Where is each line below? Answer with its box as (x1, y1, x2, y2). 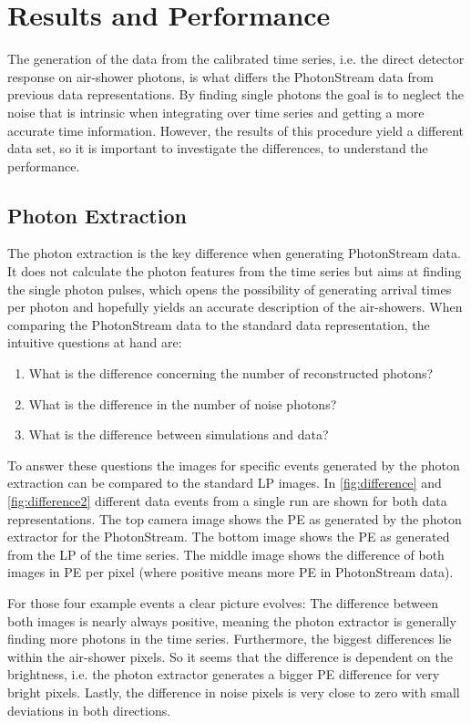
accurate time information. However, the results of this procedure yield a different (7, 120, 464, 139)
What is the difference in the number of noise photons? (28, 394, 337, 413)
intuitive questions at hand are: (7, 333, 182, 352)
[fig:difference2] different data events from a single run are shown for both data (7, 491, 447, 511)
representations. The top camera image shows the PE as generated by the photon (7, 509, 462, 528)
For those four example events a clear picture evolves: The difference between (7, 593, 439, 612)
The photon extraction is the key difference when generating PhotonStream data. (7, 243, 461, 263)
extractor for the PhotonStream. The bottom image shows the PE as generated (7, 527, 450, 546)
